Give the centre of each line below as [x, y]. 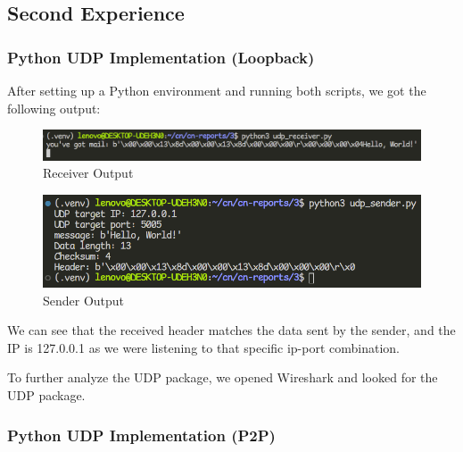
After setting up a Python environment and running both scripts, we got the [217, 90]
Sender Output [84, 300]
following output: [54, 108]
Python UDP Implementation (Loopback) [161, 57]
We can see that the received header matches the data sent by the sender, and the [231, 330]
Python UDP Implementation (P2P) [141, 435]
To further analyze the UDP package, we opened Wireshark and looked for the [223, 377]
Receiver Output [88, 173]
